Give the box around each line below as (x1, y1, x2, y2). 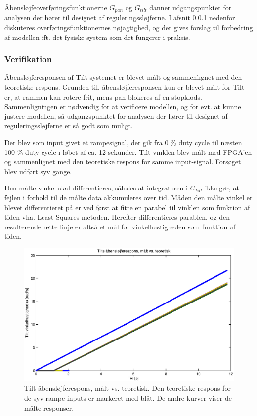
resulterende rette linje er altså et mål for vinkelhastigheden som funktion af (4, 221, 236, 231)
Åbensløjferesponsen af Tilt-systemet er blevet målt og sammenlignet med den (4, 72, 242, 82)
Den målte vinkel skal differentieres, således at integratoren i (4, 183, 188, 193)
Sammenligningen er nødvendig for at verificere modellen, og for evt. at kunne (4, 101, 241, 112)
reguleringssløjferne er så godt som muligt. (4, 120, 133, 131)
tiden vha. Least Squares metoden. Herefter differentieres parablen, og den (4, 212, 230, 222)
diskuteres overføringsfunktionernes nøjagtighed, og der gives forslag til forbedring (4, 22, 253, 33)
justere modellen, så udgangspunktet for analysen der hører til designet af (4, 111, 228, 121)
